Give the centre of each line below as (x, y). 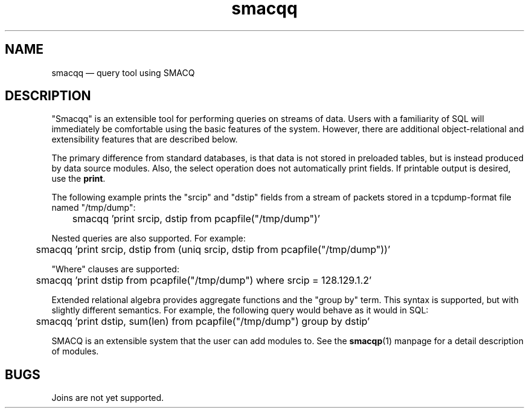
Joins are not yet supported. (108, 398)
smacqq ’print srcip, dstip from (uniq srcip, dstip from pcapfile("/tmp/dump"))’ (213, 250)
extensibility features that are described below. (145, 139)
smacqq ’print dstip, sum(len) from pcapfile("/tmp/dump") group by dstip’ (203, 322)
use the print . (79, 179)
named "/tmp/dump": (94, 208)
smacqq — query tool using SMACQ (123, 72)
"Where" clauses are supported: (115, 269)
